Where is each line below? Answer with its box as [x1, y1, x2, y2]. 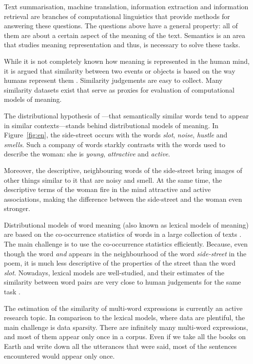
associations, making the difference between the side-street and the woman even [4, 193, 242, 204]
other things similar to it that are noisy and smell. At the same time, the [4, 174, 222, 185]
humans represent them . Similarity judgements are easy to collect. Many [4, 75, 223, 85]
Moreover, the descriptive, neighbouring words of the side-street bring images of [4, 165, 242, 175]
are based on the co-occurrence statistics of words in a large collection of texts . [4, 229, 242, 239]
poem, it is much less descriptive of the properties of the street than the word [4, 258, 236, 268]
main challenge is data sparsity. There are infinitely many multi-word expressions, [4, 322, 248, 332]
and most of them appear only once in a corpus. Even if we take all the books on [4, 331, 246, 342]
